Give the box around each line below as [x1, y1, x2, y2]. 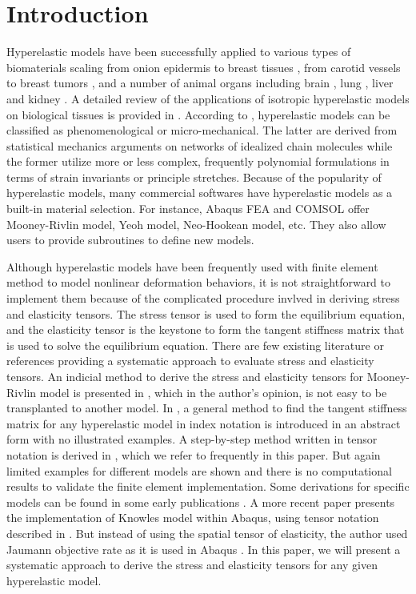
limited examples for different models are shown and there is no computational [6, 462, 392, 479]
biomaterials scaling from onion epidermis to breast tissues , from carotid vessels [6, 58, 401, 75]
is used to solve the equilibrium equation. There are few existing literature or [6, 336, 384, 353]
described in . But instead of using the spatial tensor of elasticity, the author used [6, 524, 408, 541]
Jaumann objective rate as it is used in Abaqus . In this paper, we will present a [6, 540, 401, 557]
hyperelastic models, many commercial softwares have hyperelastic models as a [6, 184, 393, 201]
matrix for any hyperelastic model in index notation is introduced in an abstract [6, 415, 401, 431]
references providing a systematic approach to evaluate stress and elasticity [6, 352, 374, 369]
